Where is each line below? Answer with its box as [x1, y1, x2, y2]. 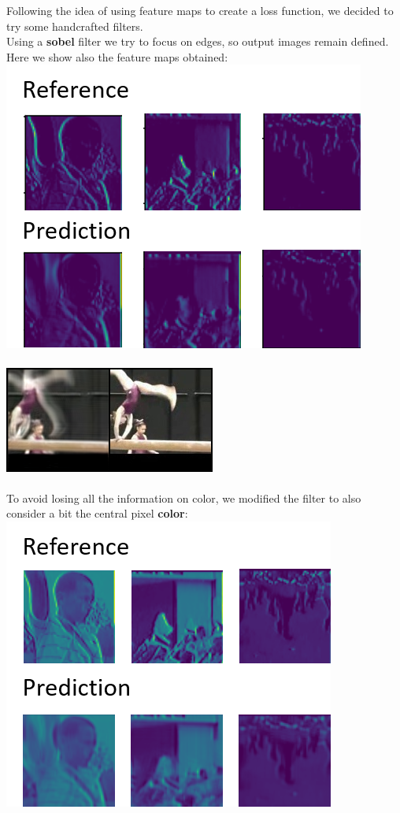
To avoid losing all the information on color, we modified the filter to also [6, 489, 361, 506]
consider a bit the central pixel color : [6, 505, 188, 522]
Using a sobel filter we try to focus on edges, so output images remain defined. [6, 33, 389, 50]
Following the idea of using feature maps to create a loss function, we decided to [6, 2, 394, 18]
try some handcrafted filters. [6, 17, 143, 34]
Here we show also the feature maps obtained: [6, 48, 228, 65]
